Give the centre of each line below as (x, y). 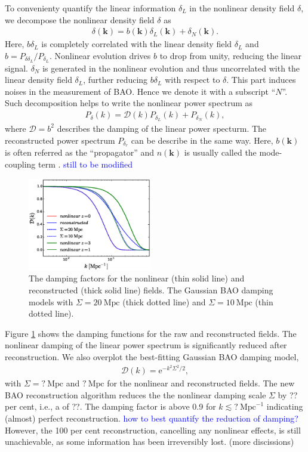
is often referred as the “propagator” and (80, 152)
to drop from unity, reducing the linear (231, 55)
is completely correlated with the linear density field (137, 44)
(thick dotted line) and (164, 301)
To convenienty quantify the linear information (90, 8)
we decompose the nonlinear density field (80, 19)
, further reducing (115, 80)
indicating (285, 406)
